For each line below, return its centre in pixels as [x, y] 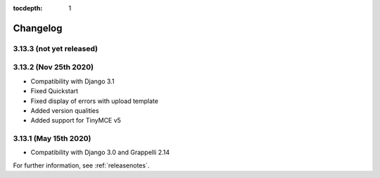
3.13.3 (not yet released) [56, 48]
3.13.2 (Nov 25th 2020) [53, 67]
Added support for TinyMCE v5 [76, 121]
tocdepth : [28, 8]
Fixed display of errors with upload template [94, 101]
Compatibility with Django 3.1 [72, 81]
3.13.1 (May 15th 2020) [52, 139]
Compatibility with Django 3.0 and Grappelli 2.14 [100, 152]
